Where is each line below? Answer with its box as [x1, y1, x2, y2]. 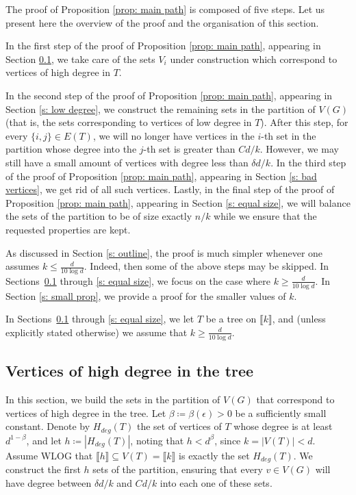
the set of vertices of [136, 419, 222, 433]
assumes [5, 259, 40, 273]
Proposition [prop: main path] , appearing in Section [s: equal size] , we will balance [5, 195, 351, 210]
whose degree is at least [233, 419, 333, 433]
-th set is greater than [143, 142, 236, 156]
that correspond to [256, 392, 335, 406]
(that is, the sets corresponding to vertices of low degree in [5, 115, 252, 129]
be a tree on [205, 312, 257, 326]
